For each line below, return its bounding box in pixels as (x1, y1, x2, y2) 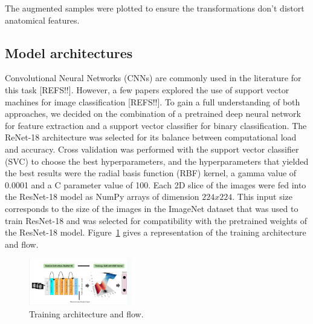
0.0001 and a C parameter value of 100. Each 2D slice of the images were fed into (5, 178, 306, 191)
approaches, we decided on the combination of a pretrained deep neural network (5, 107, 301, 120)
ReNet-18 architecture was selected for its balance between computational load (5, 131, 297, 144)
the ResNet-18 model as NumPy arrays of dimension (5, 190, 199, 203)
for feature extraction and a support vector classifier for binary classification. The (5, 119, 307, 131)
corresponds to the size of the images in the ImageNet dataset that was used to (5, 202, 298, 214)
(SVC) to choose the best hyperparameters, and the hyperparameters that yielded (5, 154, 309, 167)
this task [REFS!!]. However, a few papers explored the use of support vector (5, 83, 289, 96)
